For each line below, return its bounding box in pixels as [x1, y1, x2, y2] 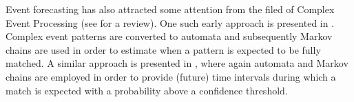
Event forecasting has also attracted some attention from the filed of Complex [6, 2, 335, 16]
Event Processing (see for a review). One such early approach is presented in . [6, 15, 335, 30]
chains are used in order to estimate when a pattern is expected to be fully [6, 42, 321, 57]
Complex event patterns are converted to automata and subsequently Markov [6, 29, 333, 43]
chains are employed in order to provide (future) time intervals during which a [6, 69, 336, 83]
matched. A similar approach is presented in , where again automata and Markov [6, 56, 348, 70]
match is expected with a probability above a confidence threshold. [6, 83, 288, 97]
